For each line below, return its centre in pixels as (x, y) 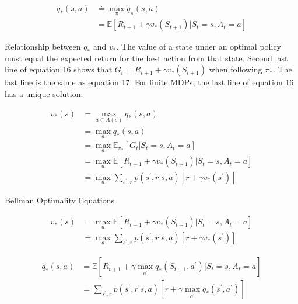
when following (236, 69)
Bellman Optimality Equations (59, 200)
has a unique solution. (44, 94)
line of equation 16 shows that (59, 69)
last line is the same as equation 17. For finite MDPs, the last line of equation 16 (149, 82)
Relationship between (43, 46)
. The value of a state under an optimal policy (199, 46)
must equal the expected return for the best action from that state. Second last (146, 58)
